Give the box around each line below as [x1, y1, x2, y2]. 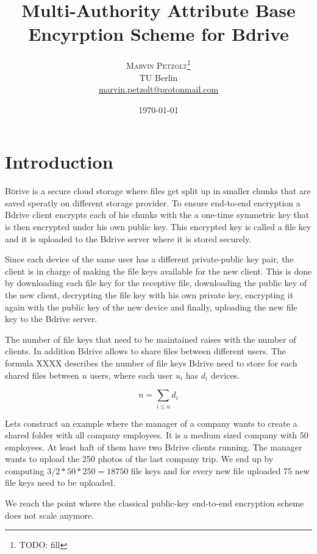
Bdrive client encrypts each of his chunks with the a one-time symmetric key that [5, 208, 310, 221]
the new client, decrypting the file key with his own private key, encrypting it [5, 289, 294, 301]
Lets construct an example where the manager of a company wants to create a [5, 416, 297, 429]
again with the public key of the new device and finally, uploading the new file [5, 300, 297, 313]
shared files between [5, 368, 79, 381]
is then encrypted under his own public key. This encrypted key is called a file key [5, 220, 312, 233]
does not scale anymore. [5, 508, 94, 521]
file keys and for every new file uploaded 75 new [130, 464, 310, 477]
